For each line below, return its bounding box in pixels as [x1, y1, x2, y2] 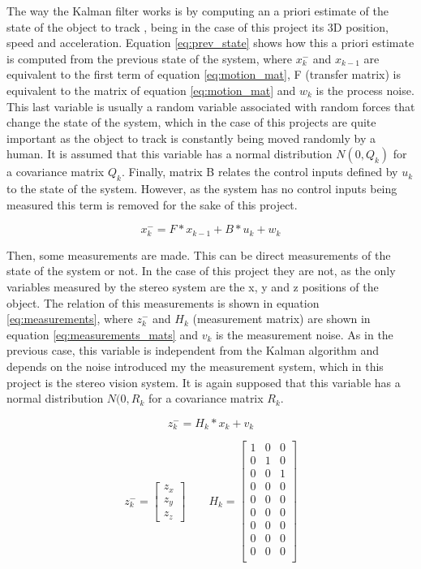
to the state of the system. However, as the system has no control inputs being [6, 180, 397, 197]
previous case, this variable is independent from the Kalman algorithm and [6, 342, 379, 359]
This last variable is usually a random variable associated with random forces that [6, 97, 415, 114]
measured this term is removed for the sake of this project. [6, 196, 298, 213]
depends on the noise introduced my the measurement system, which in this [6, 357, 384, 374]
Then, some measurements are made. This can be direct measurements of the [6, 246, 391, 263]
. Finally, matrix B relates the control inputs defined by [121, 163, 398, 180]
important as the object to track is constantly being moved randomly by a [6, 129, 376, 146]
